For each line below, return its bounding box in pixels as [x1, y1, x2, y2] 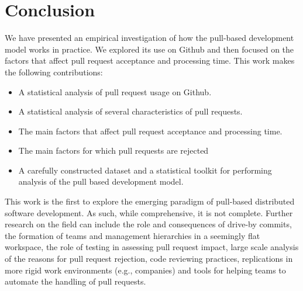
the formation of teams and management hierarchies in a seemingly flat [5, 229, 260, 241]
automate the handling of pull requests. [5, 275, 146, 287]
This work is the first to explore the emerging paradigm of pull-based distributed [5, 195, 295, 207]
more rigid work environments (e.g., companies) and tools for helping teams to [5, 264, 286, 276]
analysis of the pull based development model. [18, 175, 184, 188]
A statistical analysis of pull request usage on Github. [18, 85, 212, 98]
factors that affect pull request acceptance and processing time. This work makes [5, 54, 295, 67]
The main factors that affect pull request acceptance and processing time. [18, 124, 283, 137]
